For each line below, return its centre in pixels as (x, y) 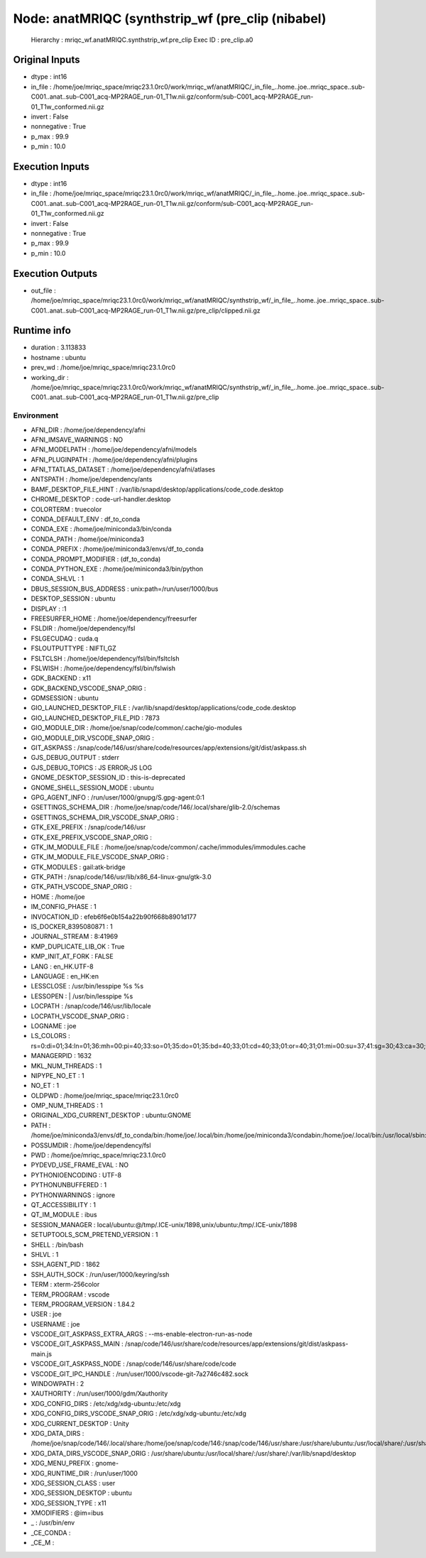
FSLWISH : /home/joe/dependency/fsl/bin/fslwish (103, 668)
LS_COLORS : (50, 1036)
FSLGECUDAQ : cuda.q (65, 638)
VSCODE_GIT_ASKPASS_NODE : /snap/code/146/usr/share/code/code (134, 1364)
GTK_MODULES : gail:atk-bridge (78, 867)
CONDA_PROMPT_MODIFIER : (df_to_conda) (96, 559)
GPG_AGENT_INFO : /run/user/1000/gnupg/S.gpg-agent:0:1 (118, 797)
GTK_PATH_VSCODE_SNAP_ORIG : (81, 887)
